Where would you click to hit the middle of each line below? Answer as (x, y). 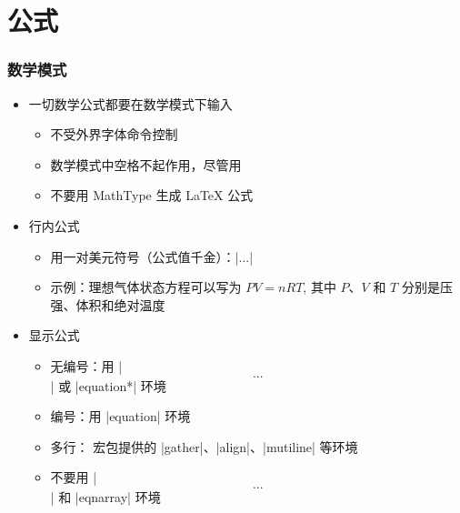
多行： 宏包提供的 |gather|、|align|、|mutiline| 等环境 (204, 446)
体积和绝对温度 (120, 304)
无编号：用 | (86, 365)
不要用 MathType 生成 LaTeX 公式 (152, 195)
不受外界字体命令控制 (114, 134)
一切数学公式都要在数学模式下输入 (130, 103)
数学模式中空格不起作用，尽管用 (146, 164)
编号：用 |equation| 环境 (120, 416)
